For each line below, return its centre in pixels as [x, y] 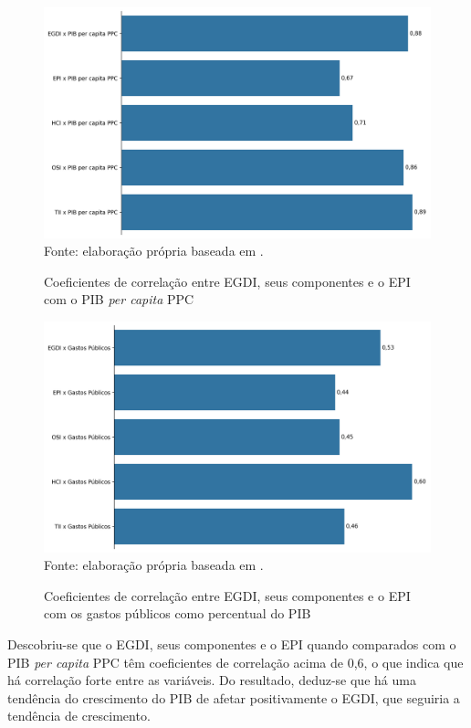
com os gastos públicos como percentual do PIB [178, 613]
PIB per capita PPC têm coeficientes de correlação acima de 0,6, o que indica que [235, 662]
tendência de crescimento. [79, 716]
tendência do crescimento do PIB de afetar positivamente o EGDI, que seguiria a [234, 697]
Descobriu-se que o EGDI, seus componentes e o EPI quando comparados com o [232, 644]
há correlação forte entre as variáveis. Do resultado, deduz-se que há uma [212, 680]
